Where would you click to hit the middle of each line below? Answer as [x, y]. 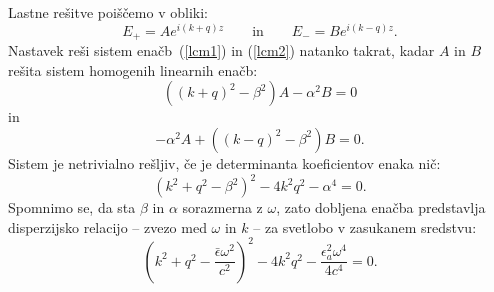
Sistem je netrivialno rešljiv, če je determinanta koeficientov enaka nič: [224, 162]
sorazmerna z [222, 207]
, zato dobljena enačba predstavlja [381, 207]
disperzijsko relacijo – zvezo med [107, 226]
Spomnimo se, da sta [72, 207]
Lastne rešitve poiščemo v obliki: [108, 12]
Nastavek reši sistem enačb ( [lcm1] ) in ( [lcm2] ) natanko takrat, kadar [221, 50]
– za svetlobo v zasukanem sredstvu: [365, 226]
